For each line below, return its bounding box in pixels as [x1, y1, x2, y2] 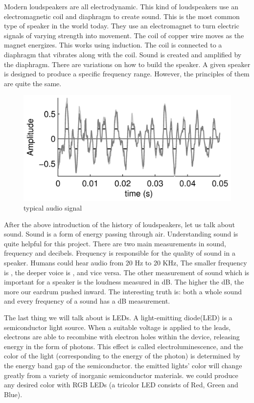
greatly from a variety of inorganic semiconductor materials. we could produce [4, 370, 238, 380]
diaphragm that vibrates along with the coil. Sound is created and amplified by [4, 49, 242, 59]
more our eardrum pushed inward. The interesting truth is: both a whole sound [4, 286, 242, 296]
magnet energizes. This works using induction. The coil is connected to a [4, 40, 222, 50]
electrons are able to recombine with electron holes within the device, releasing [4, 332, 240, 342]
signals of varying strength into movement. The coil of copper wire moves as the [4, 30, 244, 40]
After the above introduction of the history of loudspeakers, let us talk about [4, 219, 235, 229]
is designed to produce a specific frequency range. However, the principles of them [4, 69, 250, 79]
